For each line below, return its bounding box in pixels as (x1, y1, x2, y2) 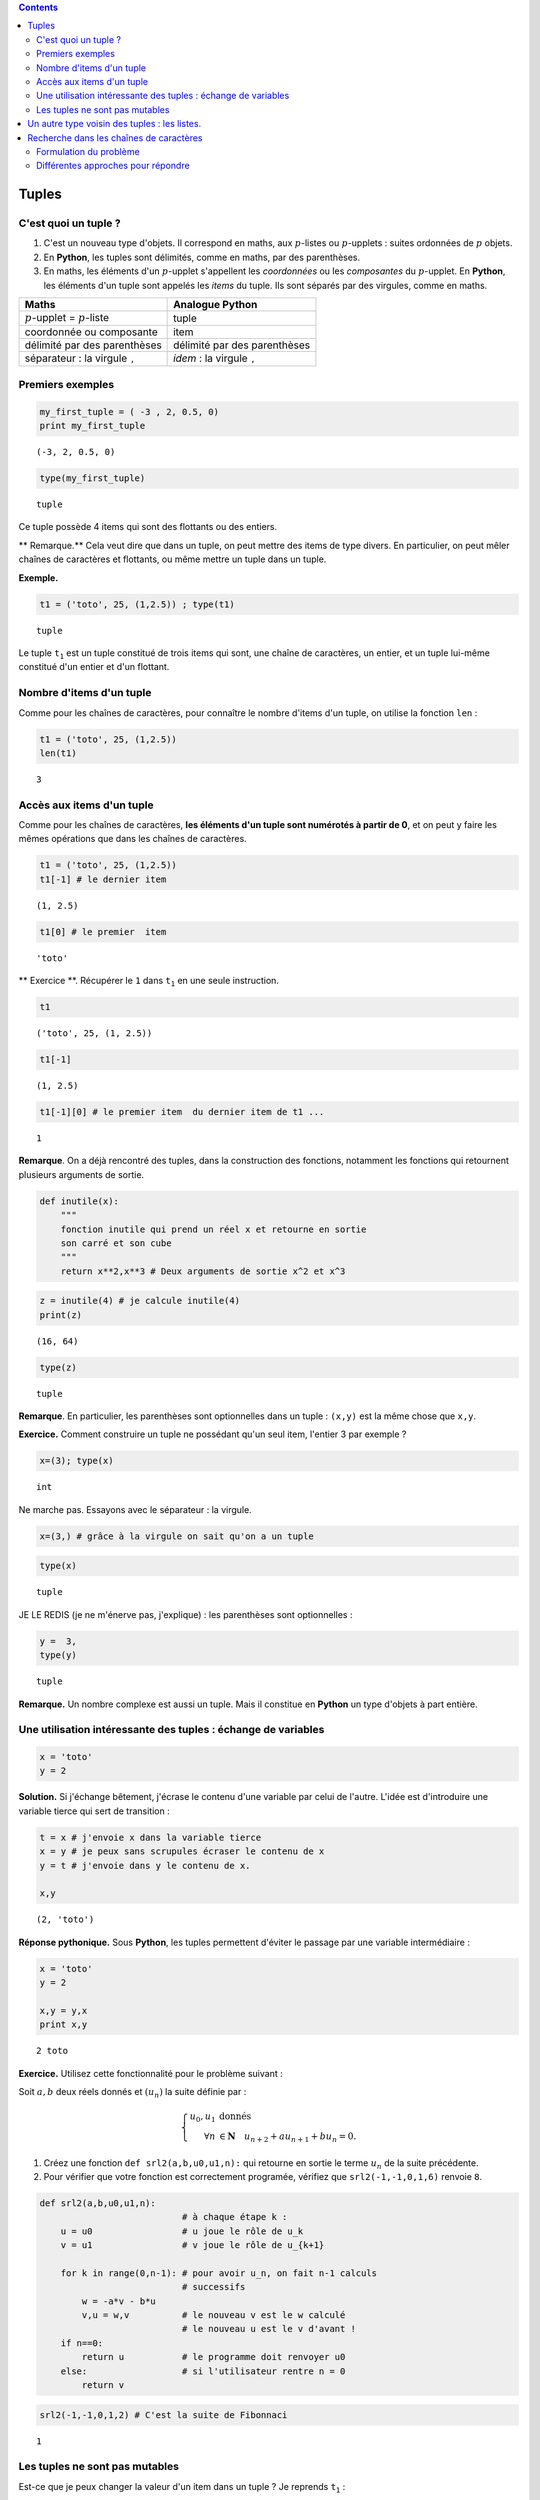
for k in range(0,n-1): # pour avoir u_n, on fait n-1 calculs (60, 2267, 378, 2279)
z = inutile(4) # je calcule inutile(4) (39, 1295, 240, 1307)
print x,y (39, 2019, 88, 2030)
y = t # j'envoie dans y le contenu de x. (39, 1860, 251, 1871)
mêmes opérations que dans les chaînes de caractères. (18, 833, 247, 845)
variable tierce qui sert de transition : (18, 1805, 170, 1817)
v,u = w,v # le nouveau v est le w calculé (81, 2310, 346, 2321)
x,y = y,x (39, 2005, 88, 2016)
